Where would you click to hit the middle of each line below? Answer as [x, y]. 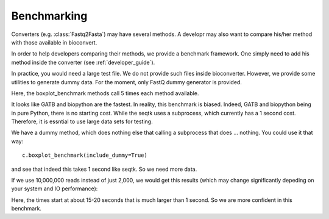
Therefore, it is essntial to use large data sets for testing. [82, 121]
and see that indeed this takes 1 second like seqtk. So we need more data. [104, 169]
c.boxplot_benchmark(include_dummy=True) [85, 155]
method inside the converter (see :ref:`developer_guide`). [83, 62]
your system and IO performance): [55, 188]
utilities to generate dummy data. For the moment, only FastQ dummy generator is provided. [126, 82]
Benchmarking [49, 16]
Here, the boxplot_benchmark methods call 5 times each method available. [105, 93]
